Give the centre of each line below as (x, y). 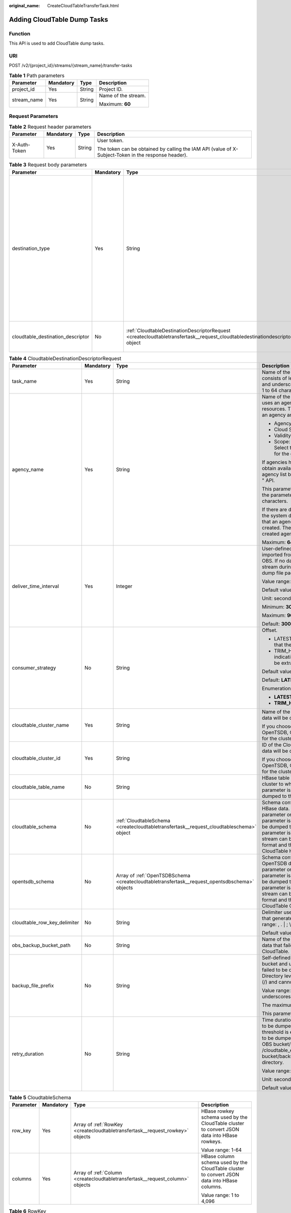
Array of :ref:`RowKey (98, 1125)
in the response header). (160, 155)
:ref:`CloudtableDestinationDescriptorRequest (178, 330)
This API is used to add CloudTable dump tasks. (57, 43)
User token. (110, 141)
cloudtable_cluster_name (40, 725)
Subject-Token (114, 155)
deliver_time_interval (35, 586)
